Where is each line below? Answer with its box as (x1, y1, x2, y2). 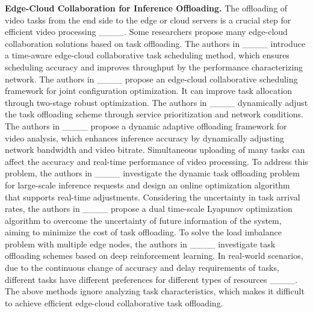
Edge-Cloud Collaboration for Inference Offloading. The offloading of (5, 2, 288, 14)
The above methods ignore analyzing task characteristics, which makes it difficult (5, 285, 305, 297)
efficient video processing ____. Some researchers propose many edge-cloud (5, 25, 288, 38)
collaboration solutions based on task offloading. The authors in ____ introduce (5, 37, 306, 49)
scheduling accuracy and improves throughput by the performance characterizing (5, 60, 303, 73)
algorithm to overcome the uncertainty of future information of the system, (5, 214, 282, 226)
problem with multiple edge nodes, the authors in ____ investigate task (5, 237, 276, 250)
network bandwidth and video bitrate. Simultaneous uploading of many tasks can (5, 143, 305, 156)
